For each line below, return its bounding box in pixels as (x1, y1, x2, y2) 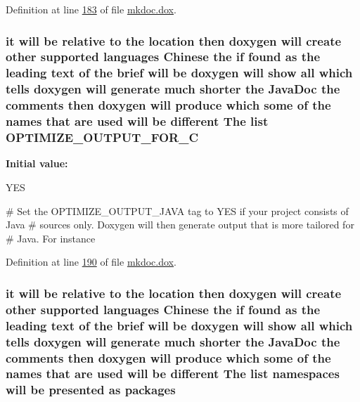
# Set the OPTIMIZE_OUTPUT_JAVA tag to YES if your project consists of (6, 203, 349, 218)
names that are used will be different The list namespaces (6, 365, 340, 382)
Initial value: (6, 156, 68, 171)
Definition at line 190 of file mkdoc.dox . (6, 254, 176, 269)
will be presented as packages (6, 381, 176, 398)
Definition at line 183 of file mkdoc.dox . (6, 2, 176, 16)
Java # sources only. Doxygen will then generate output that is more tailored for (6, 217, 354, 232)
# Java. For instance (6, 231, 96, 245)
